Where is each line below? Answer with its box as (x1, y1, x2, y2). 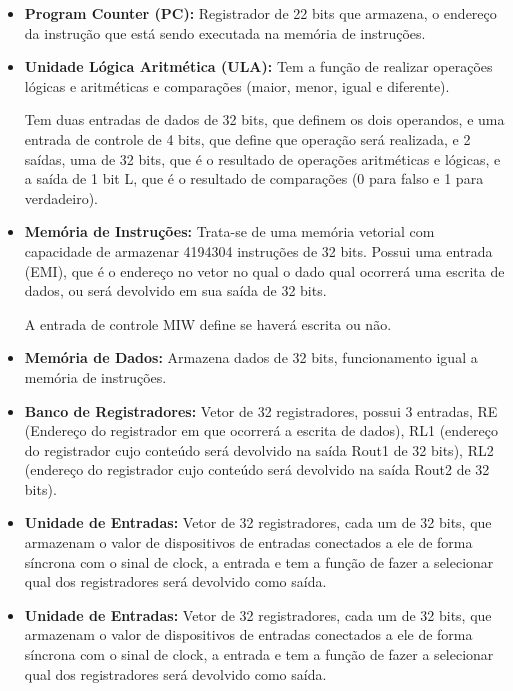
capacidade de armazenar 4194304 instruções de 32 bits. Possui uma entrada (24, 240, 493, 261)
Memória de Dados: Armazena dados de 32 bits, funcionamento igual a (24, 347, 478, 368)
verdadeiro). (24, 187, 99, 208)
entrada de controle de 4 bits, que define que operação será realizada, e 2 (24, 128, 471, 149)
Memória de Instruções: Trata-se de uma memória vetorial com (24, 221, 435, 242)
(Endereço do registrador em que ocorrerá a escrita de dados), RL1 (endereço (24, 420, 499, 441)
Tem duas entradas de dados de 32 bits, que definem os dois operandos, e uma (24, 109, 505, 130)
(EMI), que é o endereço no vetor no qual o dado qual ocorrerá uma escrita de (24, 260, 505, 281)
